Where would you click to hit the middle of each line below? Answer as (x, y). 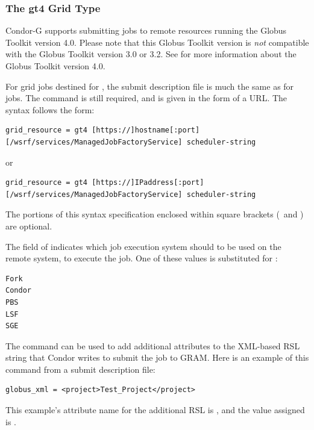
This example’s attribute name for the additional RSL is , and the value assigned (155, 410)
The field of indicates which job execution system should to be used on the (143, 246)
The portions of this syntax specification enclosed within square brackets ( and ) (155, 214)
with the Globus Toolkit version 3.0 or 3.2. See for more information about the (151, 54)
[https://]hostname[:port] (146, 130)
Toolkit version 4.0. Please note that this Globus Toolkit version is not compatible (157, 42)
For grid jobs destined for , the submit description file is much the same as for (150, 86)
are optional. (29, 226)
